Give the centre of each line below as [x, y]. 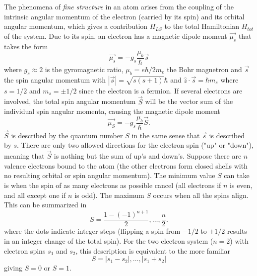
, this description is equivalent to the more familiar [153, 250]
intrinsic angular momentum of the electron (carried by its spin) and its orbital [124, 16]
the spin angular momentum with [55, 79]
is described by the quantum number [67, 135]
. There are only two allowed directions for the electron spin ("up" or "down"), [135, 145]
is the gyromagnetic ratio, [84, 69]
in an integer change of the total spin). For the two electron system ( [109, 240]
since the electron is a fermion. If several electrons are [161, 90]
